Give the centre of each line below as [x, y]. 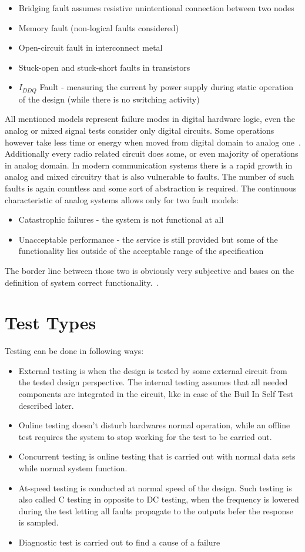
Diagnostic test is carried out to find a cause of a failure [119, 542]
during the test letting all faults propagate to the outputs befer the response [156, 510]
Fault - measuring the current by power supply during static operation [167, 87]
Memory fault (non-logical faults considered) [99, 27]
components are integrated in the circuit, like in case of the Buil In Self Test [156, 394]
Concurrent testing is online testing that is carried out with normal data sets [157, 456]
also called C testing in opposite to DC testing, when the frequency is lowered [159, 499]
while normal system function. [73, 468]
